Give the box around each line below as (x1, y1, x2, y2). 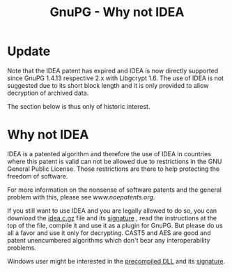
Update (7, 43, 51, 59)
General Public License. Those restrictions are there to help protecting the (7, 165, 220, 173)
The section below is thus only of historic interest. (7, 102, 150, 110)
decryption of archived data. (7, 89, 89, 97)
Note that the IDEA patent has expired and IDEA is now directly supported (7, 66, 219, 75)
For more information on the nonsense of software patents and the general (7, 186, 222, 194)
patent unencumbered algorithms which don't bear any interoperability (7, 236, 210, 244)
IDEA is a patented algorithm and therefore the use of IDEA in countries (7, 149, 211, 158)
